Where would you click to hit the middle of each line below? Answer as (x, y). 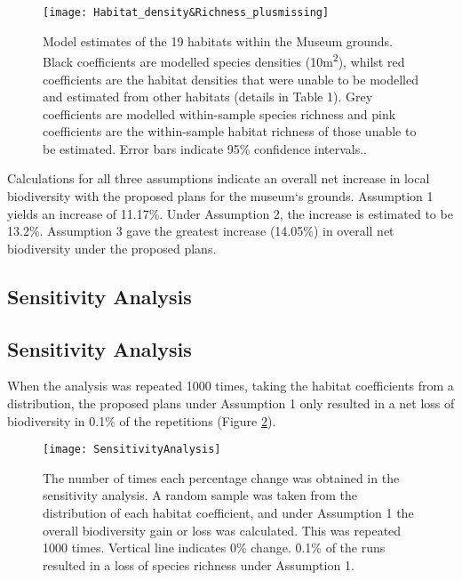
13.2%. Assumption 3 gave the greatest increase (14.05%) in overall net (201, 231)
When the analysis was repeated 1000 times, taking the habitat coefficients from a (231, 386)
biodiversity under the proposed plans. (112, 248)
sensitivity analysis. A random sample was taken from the (200, 495)
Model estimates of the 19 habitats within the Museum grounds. (218, 40)
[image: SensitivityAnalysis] (132, 450)
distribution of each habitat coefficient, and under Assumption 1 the (228, 513)
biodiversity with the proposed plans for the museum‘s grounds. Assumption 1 (220, 196)
